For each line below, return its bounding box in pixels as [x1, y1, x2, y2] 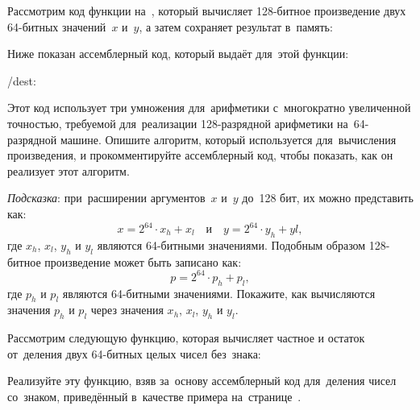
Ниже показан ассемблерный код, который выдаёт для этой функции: [7, 45, 349, 62]
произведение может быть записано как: [44, 253, 242, 270]
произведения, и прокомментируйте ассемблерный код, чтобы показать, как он [7, 147, 393, 164]
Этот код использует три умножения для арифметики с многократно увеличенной [7, 99, 411, 116]
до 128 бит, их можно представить [242, 189, 414, 206]
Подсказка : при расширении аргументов [7, 189, 206, 206]
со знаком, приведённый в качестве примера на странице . [7, 387, 301, 404]
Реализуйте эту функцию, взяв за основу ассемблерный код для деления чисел [7, 372, 397, 389]
